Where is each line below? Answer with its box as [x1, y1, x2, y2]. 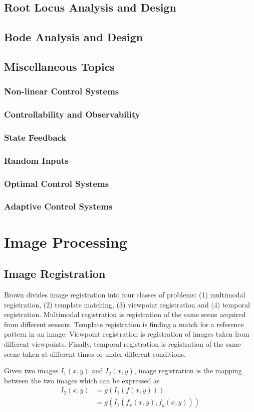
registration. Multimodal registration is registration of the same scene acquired [4, 309, 246, 320]
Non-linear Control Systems [4, 85, 119, 97]
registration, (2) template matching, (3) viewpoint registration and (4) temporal [4, 299, 250, 310]
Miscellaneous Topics [4, 58, 115, 74]
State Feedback [4, 131, 67, 143]
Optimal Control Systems [4, 177, 109, 189]
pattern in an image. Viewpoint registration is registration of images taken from [4, 329, 249, 339]
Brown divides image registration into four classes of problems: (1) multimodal [4, 289, 245, 299]
